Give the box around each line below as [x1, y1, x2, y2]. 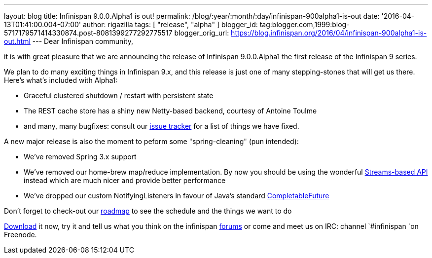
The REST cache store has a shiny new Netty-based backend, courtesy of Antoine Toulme [24, 107, 317, 115]
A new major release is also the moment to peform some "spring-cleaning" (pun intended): [4, 137, 299, 146]
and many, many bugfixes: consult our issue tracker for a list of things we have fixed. [24, 122, 299, 130]
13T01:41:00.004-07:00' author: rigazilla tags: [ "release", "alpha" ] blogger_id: [4, 20, 258, 29]
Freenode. [4, 230, 37, 239]
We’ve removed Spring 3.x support [24, 152, 137, 161]
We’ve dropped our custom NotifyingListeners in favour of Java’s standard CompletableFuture [24, 191, 329, 200]
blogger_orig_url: [174, 29, 229, 37]
